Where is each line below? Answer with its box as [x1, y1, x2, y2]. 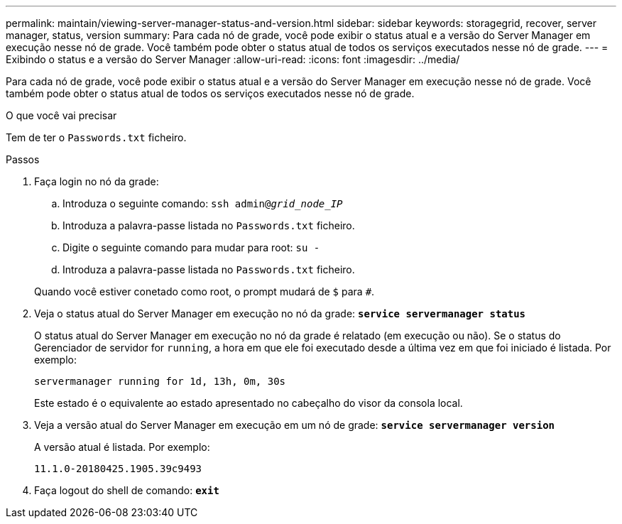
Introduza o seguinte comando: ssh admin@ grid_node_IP [62, 197, 343, 209]
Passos [6, 153, 40, 165]
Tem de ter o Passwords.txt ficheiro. [6, 131, 187, 143]
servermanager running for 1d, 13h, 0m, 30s [34, 376, 286, 387]
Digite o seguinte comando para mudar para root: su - [62, 241, 320, 253]
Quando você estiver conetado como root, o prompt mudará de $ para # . [34, 285, 375, 298]
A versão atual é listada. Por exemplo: [34, 441, 210, 453]
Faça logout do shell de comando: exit [34, 484, 219, 496]
